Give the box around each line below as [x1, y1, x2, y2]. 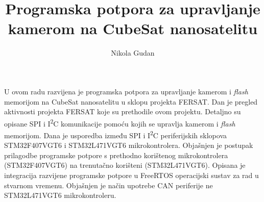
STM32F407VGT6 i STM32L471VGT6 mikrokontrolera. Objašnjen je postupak [4, 140, 253, 150]
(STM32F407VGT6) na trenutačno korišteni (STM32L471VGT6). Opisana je [4, 160, 246, 170]
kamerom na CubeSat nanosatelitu [8, 18, 258, 39]
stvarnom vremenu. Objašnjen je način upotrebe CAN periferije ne [4, 180, 213, 190]
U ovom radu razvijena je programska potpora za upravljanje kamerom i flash [4, 86, 248, 96]
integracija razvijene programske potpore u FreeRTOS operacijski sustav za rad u [4, 169, 259, 180]
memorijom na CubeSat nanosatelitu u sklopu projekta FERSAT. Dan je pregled [4, 96, 258, 107]
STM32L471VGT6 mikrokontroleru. [4, 190, 116, 200]
